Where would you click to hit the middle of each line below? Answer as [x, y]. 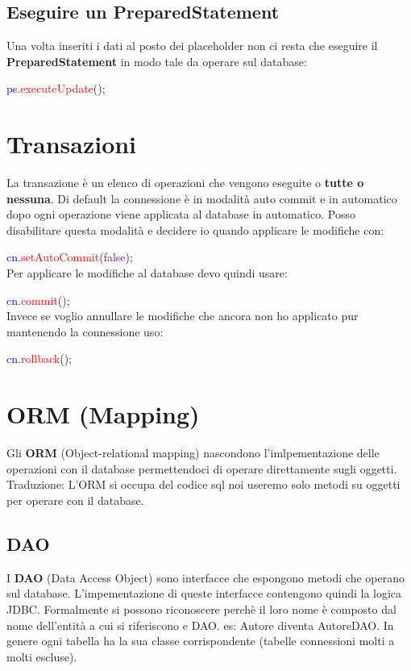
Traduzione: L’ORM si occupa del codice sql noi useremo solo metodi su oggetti [203, 484]
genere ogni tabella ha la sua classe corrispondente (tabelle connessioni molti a [201, 641]
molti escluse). [42, 656]
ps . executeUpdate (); [56, 88]
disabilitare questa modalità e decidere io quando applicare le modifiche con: [195, 229]
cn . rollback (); [39, 358]
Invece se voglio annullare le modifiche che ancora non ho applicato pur [183, 316]
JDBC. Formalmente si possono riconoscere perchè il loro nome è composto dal [201, 608]
